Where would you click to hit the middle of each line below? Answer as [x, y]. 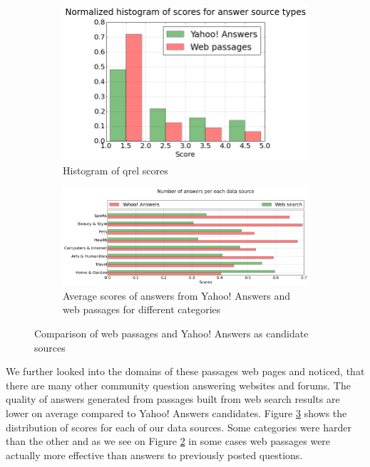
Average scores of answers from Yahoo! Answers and [177, 295]
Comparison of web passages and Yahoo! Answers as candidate [171, 334]
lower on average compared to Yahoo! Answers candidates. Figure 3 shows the [176, 413]
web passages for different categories [142, 309]
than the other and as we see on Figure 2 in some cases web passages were [168, 441]
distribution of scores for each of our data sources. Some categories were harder [179, 427]
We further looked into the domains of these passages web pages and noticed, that [185, 371]
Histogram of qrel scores [115, 170]
